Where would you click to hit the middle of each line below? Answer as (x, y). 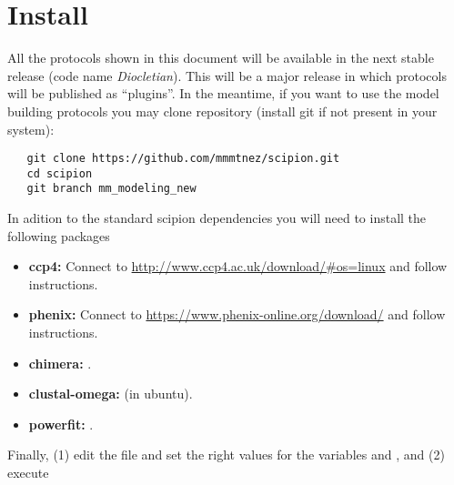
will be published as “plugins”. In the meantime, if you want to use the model (223, 93)
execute (28, 472)
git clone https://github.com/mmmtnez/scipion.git (183, 159)
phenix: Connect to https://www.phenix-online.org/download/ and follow (237, 314)
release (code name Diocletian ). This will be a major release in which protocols (227, 75)
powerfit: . (61, 424)
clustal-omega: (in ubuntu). (111, 394)
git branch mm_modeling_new (111, 189)
